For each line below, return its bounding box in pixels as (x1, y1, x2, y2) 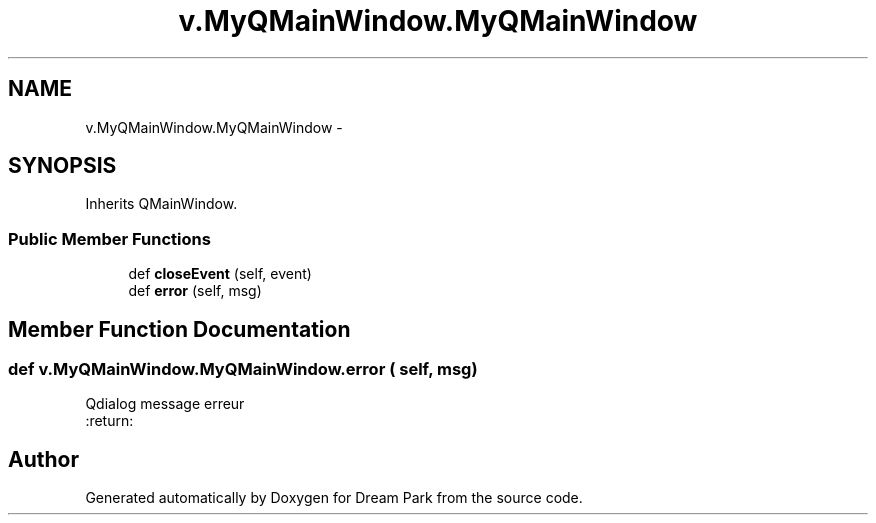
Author (8, 446, 79, 472)
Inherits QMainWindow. (85, 195, 238, 213)
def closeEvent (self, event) (128, 265, 312, 283)
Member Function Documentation (8, 316, 351, 342)
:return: (85, 412, 134, 430)
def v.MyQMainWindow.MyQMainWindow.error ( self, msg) (8, 359, 478, 380)
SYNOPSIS (8, 153, 117, 179)
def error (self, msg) (128, 282, 262, 300)
